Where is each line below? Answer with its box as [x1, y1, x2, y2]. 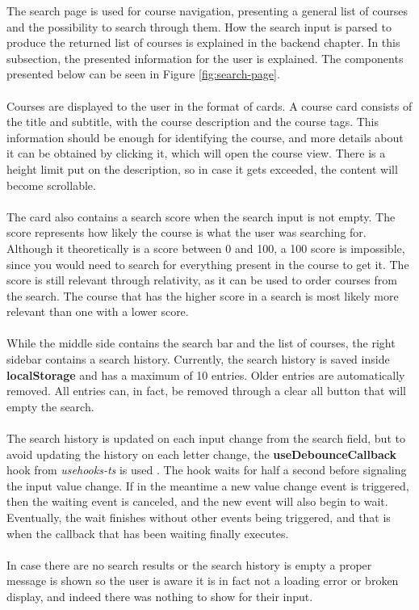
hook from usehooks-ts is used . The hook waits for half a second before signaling [6, 461, 407, 478]
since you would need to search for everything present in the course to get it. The [6, 255, 409, 272]
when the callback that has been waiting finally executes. [6, 524, 289, 541]
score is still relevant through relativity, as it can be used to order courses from [6, 271, 397, 288]
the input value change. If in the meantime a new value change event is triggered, [6, 477, 409, 494]
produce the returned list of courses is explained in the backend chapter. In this [6, 34, 400, 51]
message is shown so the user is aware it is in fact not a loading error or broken [6, 572, 399, 589]
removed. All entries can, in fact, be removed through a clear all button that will [6, 382, 406, 399]
